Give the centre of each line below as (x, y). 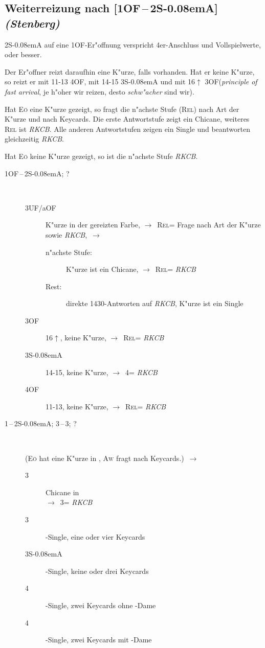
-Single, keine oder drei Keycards (97, 571)
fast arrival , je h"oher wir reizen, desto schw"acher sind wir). (100, 91)
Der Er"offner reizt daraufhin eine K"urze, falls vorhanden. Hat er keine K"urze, (130, 71)
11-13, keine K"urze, (77, 406)
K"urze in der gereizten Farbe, (93, 225)
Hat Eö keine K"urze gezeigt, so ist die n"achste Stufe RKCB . (101, 156)
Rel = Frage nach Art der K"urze (209, 225)
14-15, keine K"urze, (77, 372)
